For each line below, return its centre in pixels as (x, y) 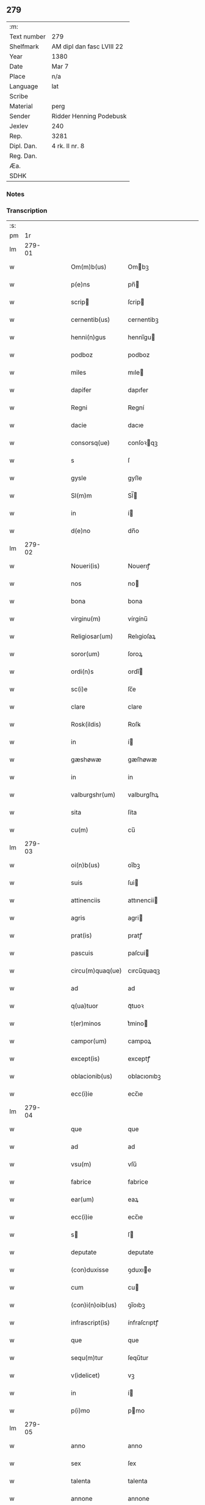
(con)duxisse (90, 1270)
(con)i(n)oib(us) (94, 1305)
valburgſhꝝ (143, 795)
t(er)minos (86, 1023)
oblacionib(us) (92, 1077)
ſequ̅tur (138, 1358)
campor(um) (89, 1041)
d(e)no (81, 531)
